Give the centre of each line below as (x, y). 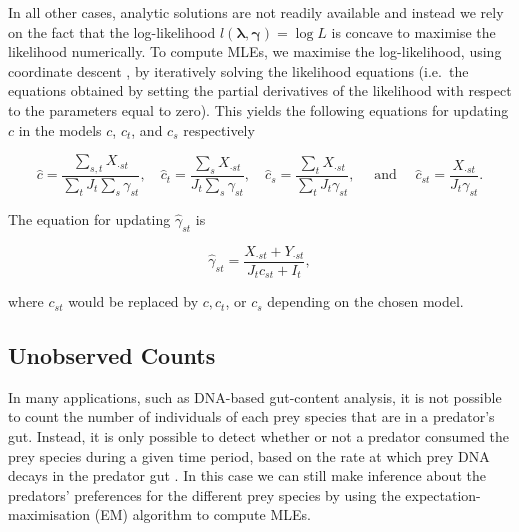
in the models (60, 129)
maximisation (49, 514)
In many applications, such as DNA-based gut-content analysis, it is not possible (255, 396)
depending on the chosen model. (365, 301)
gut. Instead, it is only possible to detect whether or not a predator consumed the (259, 436)
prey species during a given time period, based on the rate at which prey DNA (249, 455)
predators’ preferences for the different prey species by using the (204, 494)
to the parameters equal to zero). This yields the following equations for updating (258, 109)
